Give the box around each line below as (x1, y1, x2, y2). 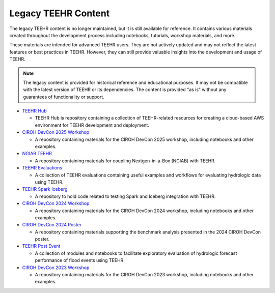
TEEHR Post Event (22, 243, 61, 249)
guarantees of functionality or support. (23, 94, 104, 100)
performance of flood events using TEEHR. (35, 257, 125, 263)
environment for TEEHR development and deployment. (35, 122, 150, 128)
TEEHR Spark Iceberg (22, 186, 68, 192)
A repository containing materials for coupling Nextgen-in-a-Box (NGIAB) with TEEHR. (35, 158, 216, 164)
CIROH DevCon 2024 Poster (22, 222, 81, 228)
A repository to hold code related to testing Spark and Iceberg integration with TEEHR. (35, 193, 216, 199)
